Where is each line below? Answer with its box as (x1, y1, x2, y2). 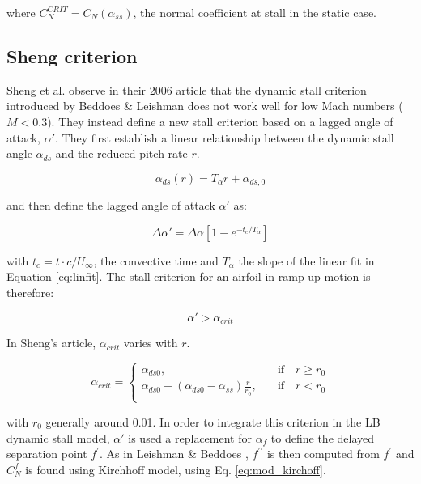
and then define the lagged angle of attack (6, 197, 215, 214)
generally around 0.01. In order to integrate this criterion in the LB (45, 413, 381, 430)
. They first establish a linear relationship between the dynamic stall (55, 129, 394, 146)
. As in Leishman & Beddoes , (100, 445, 249, 462)
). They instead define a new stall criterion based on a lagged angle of (47, 113, 393, 129)
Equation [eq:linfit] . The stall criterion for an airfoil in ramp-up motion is (6, 268, 371, 285)
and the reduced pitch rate (55, 145, 188, 162)
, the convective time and (93, 252, 219, 269)
